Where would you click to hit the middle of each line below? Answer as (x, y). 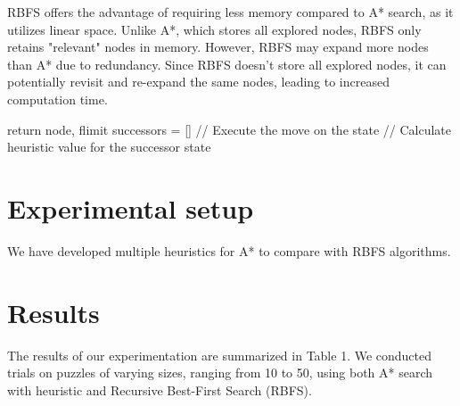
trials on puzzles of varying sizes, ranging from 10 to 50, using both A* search (220, 373)
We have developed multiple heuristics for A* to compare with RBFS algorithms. (229, 250)
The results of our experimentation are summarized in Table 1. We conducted (220, 355)
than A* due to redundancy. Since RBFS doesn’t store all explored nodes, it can (227, 64)
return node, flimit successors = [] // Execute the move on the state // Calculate (230, 129)
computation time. (57, 99)
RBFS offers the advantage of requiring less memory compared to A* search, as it (230, 12)
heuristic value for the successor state (109, 147)
